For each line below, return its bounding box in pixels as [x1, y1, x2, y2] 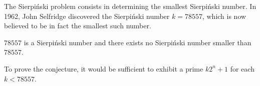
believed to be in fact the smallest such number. [4, 20, 151, 31]
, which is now [202, 10, 246, 21]
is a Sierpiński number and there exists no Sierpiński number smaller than [24, 37, 251, 47]
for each [230, 63, 254, 74]
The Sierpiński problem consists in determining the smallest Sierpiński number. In [4, 1, 256, 11]
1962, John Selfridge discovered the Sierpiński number [4, 10, 170, 21]
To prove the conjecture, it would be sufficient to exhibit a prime [4, 63, 203, 74]
